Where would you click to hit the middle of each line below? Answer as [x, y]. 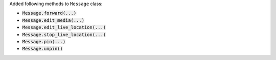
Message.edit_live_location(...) [64, 27]
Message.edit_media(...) [53, 20]
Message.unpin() [43, 49]
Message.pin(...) [44, 41]
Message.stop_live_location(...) [64, 35]
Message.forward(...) [49, 13]
